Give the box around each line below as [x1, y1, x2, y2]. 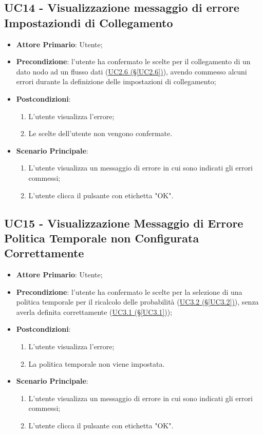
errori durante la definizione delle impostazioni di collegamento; [16, 76, 216, 87]
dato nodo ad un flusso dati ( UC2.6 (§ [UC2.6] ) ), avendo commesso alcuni [16, 66, 247, 77]
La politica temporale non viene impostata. [28, 358, 165, 369]
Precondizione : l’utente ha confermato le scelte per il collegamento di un [16, 56, 251, 67]
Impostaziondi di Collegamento [4, 14, 173, 30]
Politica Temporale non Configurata [4, 230, 199, 246]
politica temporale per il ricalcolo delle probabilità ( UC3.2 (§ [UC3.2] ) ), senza [16, 296, 259, 307]
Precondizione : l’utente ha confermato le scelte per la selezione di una [16, 286, 242, 297]
